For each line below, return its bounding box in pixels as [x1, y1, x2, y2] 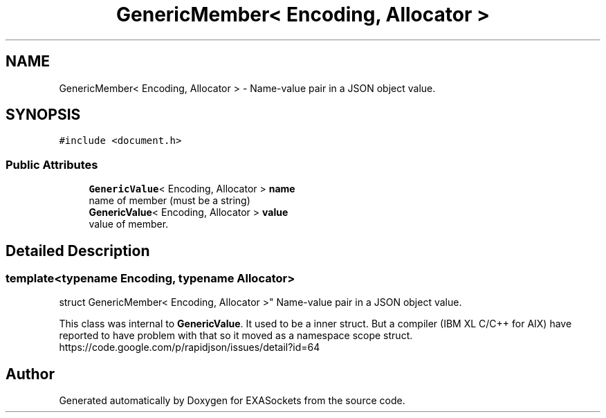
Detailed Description [6, 242, 150, 260]
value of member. [89, 218, 169, 230]
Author [6, 365, 55, 383]
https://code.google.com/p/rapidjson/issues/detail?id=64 [59, 341, 320, 354]
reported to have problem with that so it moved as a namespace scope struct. [59, 329, 413, 342]
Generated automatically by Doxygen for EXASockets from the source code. [59, 394, 405, 407]
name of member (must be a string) [89, 194, 250, 207]
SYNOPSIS [6, 106, 81, 124]
